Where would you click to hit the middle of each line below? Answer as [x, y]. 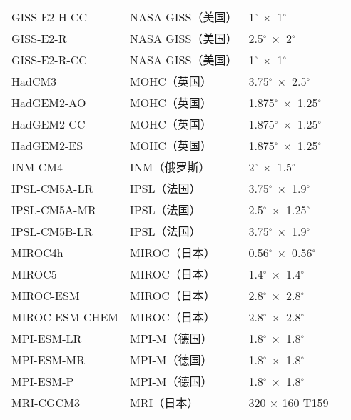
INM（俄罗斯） [170, 167]
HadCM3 [34, 81]
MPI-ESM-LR [47, 338]
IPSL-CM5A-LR [52, 188]
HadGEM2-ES [47, 145]
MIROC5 [34, 274]
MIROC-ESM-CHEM [65, 316]
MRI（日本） [164, 402]
